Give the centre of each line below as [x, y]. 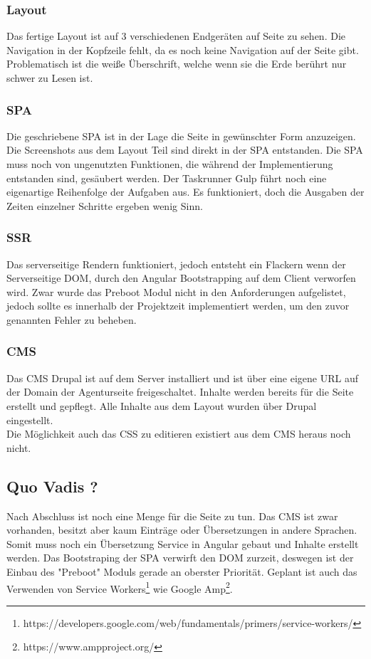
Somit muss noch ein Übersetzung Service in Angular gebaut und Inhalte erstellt [183, 543]
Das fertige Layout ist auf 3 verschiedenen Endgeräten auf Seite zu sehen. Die [176, 36]
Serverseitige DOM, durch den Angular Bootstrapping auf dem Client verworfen [181, 278]
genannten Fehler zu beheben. [72, 319]
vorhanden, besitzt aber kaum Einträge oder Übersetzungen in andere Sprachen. [182, 530]
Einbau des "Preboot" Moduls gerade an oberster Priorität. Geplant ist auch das [182, 571]
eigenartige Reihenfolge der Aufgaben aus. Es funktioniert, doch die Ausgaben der [185, 192]
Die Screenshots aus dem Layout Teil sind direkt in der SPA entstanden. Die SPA [185, 150]
